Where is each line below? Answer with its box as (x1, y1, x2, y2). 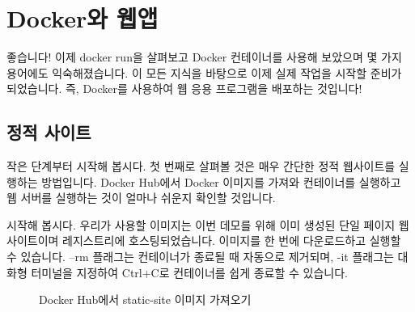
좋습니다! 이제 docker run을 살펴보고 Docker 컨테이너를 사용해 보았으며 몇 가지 (6, 48, 402, 65)
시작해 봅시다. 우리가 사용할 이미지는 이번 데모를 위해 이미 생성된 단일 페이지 (6, 216, 396, 233)
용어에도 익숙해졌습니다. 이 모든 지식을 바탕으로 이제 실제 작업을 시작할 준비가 (6, 64, 402, 81)
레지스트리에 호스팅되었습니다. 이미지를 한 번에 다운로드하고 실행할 (62, 232, 401, 249)
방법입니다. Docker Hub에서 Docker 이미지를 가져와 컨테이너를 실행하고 (41, 173, 401, 190)
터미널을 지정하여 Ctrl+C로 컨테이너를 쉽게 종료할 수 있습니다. (31, 264, 349, 280)
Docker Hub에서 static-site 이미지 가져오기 (39, 291, 252, 308)
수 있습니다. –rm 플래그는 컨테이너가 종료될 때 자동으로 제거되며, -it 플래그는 (6, 248, 394, 265)
